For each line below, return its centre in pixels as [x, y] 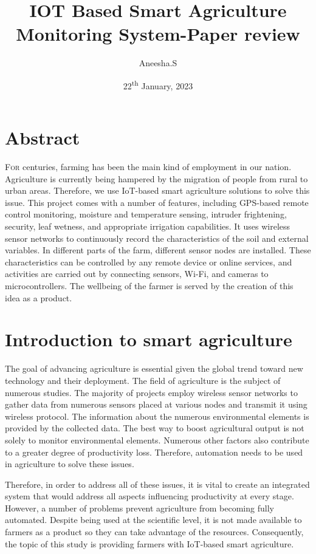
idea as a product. [39, 297]
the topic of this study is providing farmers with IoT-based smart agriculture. [149, 543]
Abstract [43, 138]
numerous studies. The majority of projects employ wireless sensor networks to [151, 392]
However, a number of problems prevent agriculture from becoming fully [139, 508]
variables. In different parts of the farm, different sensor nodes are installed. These [158, 250]
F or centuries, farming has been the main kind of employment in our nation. [148, 167]
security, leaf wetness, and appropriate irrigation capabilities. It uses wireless [148, 226]
